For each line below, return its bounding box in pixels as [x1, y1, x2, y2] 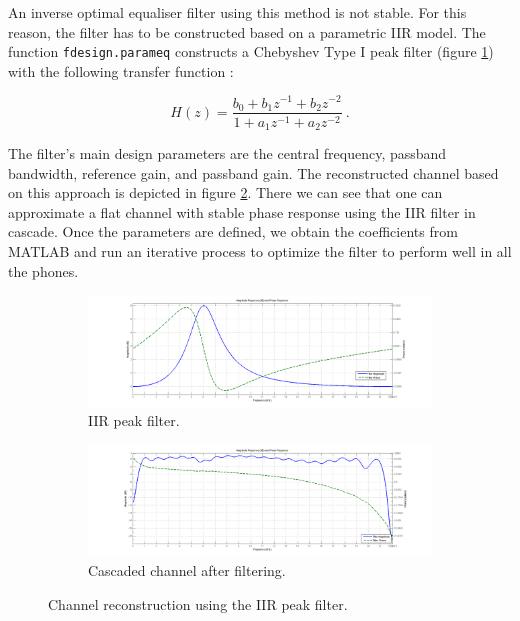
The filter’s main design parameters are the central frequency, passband [8, 143, 447, 164]
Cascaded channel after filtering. [88, 560, 286, 581]
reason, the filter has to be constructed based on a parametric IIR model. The [8, 21, 486, 42]
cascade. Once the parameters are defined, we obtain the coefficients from [8, 221, 458, 242]
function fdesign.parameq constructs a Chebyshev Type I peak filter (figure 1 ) [8, 41, 494, 62]
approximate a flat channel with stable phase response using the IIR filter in [8, 201, 476, 222]
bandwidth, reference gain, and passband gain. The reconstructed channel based [8, 162, 499, 183]
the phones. [8, 260, 79, 281]
